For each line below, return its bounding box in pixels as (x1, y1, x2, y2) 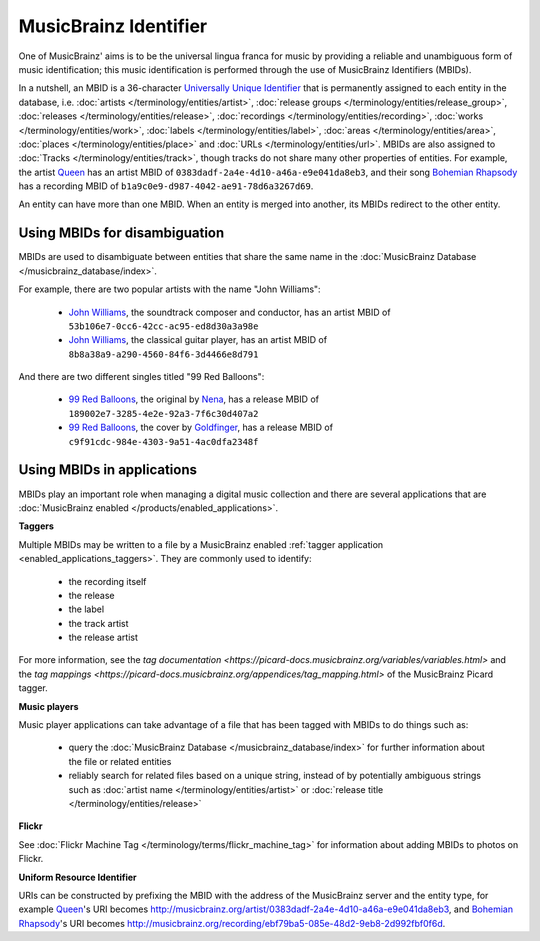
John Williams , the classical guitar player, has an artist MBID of (68, 334, 328, 346)
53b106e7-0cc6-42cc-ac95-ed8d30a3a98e (68, 320, 259, 332)
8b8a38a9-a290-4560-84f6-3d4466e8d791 (68, 348, 259, 360)
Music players (18, 700, 79, 712)
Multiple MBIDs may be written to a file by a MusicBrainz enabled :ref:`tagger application (18, 538, 384, 550)
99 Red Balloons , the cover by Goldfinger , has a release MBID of (68, 421, 334, 434)
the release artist (68, 631, 139, 644)
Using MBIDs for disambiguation (18, 225, 225, 242)
